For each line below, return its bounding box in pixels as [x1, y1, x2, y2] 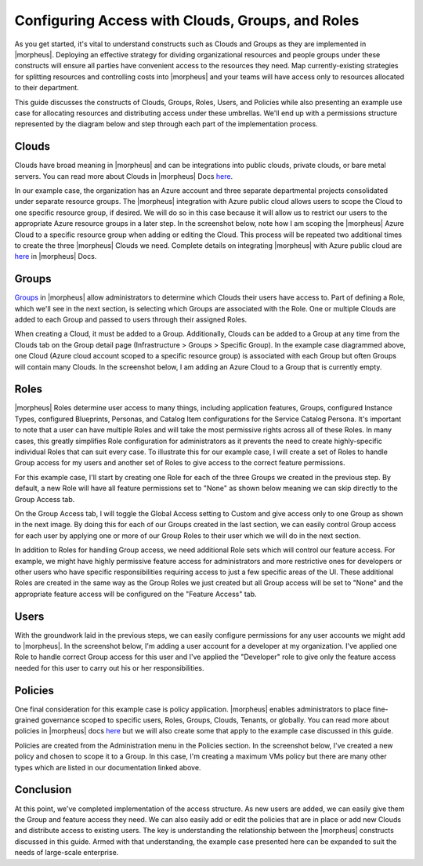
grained [14, 715, 40, 725]
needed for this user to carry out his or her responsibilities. [14, 663, 204, 672]
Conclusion [14, 783, 72, 796]
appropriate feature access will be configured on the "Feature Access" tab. [14, 589, 258, 599]
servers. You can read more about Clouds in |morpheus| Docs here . [14, 171, 233, 180]
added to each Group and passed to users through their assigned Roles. [14, 315, 248, 324]
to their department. [14, 83, 80, 93]
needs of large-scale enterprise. [14, 848, 119, 857]
